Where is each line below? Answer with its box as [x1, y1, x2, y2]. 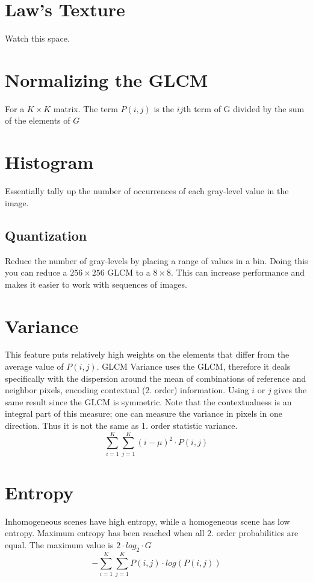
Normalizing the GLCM [5, 67, 208, 92]
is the [153, 102, 174, 115]
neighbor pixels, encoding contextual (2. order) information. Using [5, 384, 249, 396]
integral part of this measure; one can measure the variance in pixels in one [5, 407, 282, 420]
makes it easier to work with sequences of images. [5, 277, 187, 290]
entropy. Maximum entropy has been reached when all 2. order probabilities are [5, 527, 299, 539]
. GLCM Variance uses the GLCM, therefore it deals [96, 360, 291, 373]
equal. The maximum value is [5, 539, 114, 551]
